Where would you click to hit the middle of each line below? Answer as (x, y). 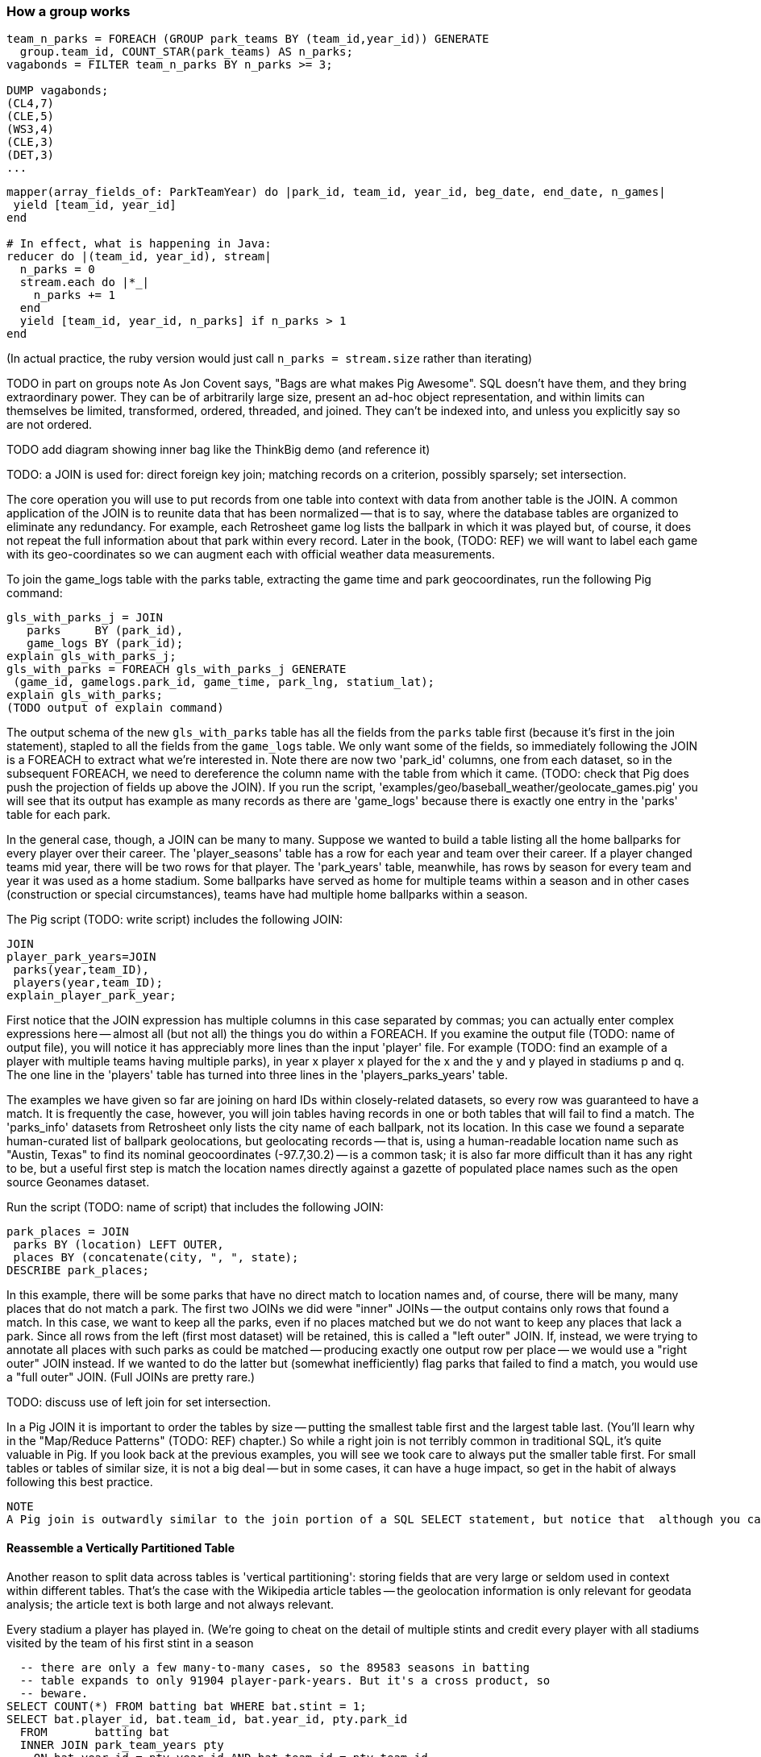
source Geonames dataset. (78, 1182)
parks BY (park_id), (105, 631)
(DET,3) (31, 155)
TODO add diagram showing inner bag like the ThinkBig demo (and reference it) (218, 450)
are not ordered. (50, 425)
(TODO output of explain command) (115, 708)
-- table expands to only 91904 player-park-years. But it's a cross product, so (285, 1680)
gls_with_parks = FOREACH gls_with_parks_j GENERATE (177, 669)
